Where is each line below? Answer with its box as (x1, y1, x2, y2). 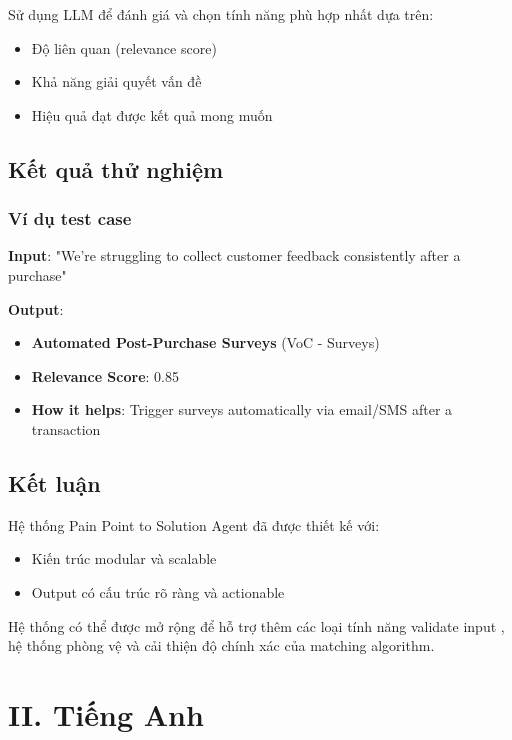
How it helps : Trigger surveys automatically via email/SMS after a (31, 399, 453, 420)
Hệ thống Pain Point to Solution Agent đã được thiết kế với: (8, 514, 380, 535)
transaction (31, 418, 101, 439)
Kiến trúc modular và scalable (31, 548, 217, 569)
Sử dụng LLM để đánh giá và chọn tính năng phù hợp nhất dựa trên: (8, 4, 434, 24)
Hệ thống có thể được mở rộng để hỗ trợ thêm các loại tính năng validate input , (8, 615, 505, 636)
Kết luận (8, 467, 101, 498)
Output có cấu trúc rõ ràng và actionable (31, 581, 285, 602)
